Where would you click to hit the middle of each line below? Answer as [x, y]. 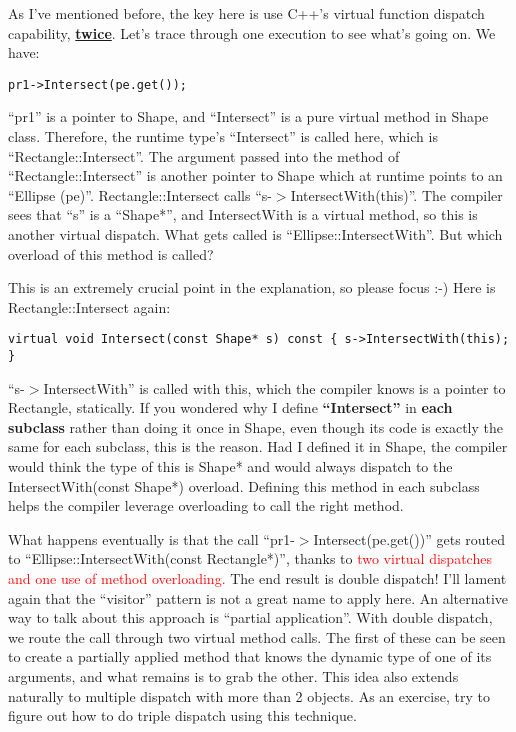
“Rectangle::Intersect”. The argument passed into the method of [204, 155]
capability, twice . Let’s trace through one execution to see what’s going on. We [252, 32]
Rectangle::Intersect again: [89, 306]
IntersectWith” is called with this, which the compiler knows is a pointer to [274, 387]
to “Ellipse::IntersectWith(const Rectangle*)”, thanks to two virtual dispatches [250, 558]
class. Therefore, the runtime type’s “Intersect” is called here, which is [223, 136]
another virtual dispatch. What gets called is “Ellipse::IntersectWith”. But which [255, 234]
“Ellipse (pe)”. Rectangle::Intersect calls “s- [140, 194]
